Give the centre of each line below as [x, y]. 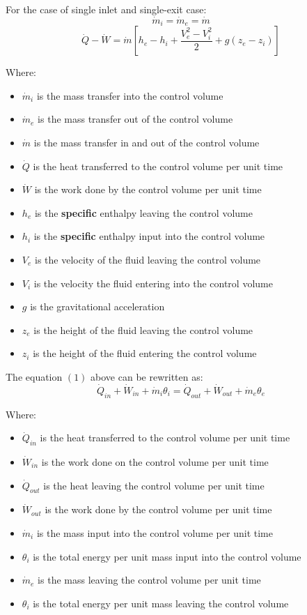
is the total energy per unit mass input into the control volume [167, 556]
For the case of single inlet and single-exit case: [106, 9]
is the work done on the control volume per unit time [155, 461]
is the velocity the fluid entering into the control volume [153, 283]
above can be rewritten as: [147, 376]
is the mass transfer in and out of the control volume [147, 143]
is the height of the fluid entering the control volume [145, 353]
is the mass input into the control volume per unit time [155, 532]
